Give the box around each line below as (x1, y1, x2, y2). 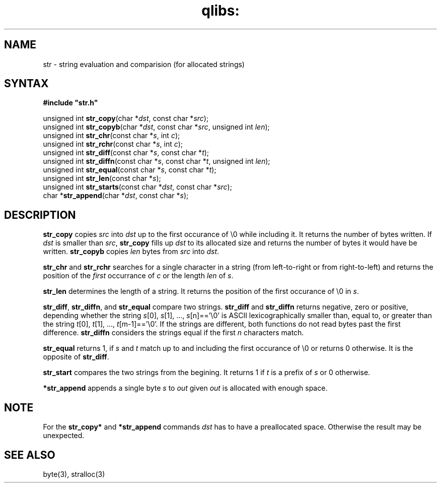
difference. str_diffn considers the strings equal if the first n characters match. (43, 328, 304, 337)
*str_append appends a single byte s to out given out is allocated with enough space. (43, 384, 328, 393)
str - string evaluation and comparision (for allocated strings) (43, 59, 245, 69)
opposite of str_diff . (43, 352, 109, 361)
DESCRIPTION (4, 208, 76, 221)
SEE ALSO (4, 448, 55, 461)
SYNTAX (4, 77, 49, 90)
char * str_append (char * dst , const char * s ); (43, 191, 189, 200)
